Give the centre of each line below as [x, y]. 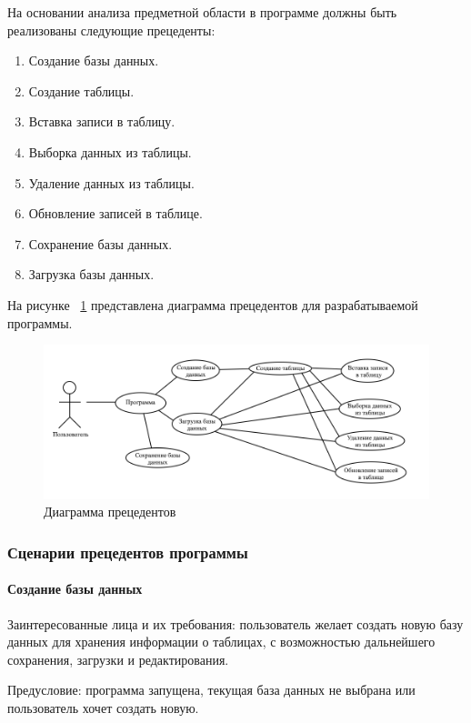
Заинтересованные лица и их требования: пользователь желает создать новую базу [235, 623]
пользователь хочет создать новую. [103, 707]
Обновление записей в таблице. [115, 213]
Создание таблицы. [81, 90]
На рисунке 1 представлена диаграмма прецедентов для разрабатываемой [213, 304]
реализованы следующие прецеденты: [111, 30]
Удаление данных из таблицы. [111, 182]
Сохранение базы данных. [100, 243]
